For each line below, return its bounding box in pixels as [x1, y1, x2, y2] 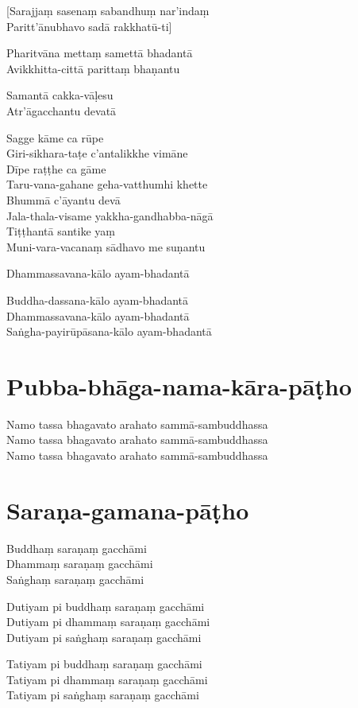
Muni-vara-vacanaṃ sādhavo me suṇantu [6, 238, 206, 255]
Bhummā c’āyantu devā [6, 191, 121, 208]
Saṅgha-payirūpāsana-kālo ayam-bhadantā [6, 323, 212, 340]
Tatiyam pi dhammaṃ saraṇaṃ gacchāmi [6, 671, 208, 687]
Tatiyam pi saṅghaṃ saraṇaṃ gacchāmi [6, 687, 199, 703]
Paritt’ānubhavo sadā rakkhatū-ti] [6, 18, 172, 34]
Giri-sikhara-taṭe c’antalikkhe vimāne [6, 145, 188, 161]
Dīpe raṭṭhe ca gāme [6, 160, 106, 177]
